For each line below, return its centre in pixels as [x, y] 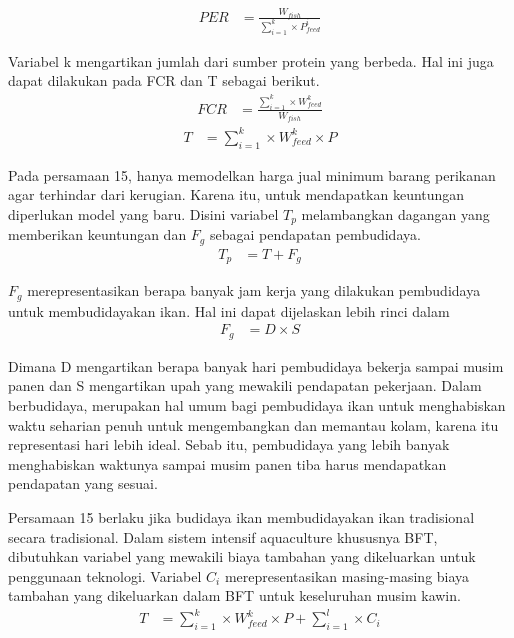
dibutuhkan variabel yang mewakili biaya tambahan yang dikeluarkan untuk [242, 556]
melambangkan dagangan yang [395, 213]
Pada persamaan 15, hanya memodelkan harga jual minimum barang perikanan [252, 174]
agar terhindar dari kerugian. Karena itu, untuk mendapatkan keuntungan [236, 194]
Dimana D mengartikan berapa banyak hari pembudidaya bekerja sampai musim [256, 365]
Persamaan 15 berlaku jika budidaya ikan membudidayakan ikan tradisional [241, 516]
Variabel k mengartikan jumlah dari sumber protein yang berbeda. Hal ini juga [251, 60]
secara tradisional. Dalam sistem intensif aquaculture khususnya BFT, [223, 536]
